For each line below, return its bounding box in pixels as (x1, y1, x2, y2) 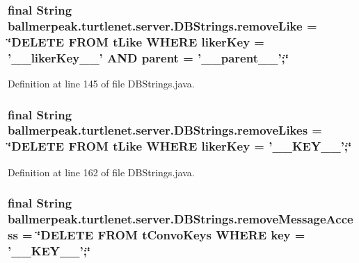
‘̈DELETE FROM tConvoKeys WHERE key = (37, 226, 305, 243)
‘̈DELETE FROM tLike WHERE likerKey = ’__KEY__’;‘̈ (8, 137, 352, 155)
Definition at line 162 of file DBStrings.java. (8, 164, 195, 179)
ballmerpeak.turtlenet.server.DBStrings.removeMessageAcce (8, 210, 353, 228)
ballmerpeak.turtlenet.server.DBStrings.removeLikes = (8, 121, 322, 139)
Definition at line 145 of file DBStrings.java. (8, 76, 195, 90)
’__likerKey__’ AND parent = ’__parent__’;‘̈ (8, 49, 289, 66)
